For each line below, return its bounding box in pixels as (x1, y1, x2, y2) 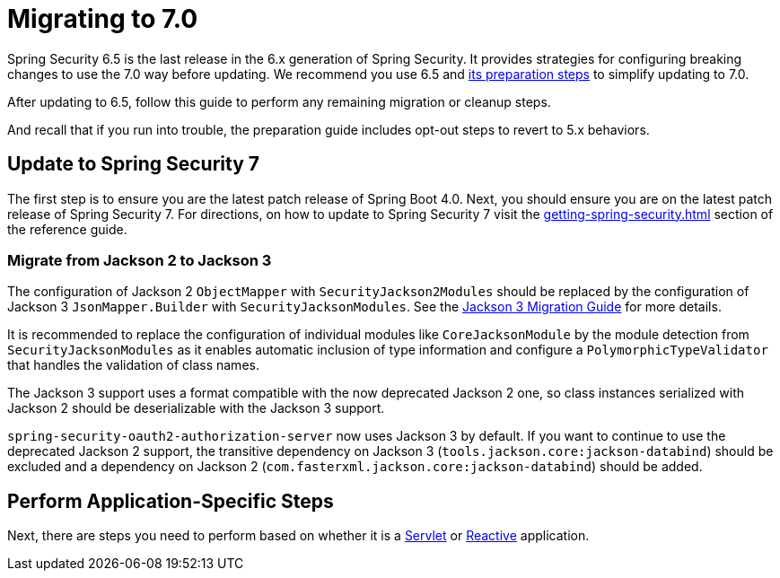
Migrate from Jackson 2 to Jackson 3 (7, 250, 272, 269)
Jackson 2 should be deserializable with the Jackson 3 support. (7, 400, 385, 416)
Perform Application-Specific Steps (7, 489, 334, 512)
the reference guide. (7, 221, 127, 237)
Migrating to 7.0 (7, 4, 198, 34)
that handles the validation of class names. (7, 357, 259, 373)
